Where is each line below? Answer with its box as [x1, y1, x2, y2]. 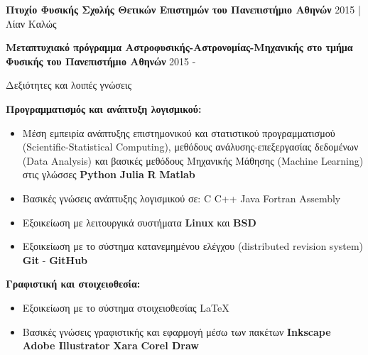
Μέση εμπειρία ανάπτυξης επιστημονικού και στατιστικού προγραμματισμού [22, 125, 335, 140]
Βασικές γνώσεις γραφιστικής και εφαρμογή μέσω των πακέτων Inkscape [22, 324, 331, 339]
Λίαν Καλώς [6, 16, 57, 31]
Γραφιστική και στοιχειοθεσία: [6, 276, 141, 291]
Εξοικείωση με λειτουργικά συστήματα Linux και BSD [22, 214, 256, 229]
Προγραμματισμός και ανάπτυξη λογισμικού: [6, 101, 202, 116]
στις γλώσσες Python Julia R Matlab [22, 167, 195, 182]
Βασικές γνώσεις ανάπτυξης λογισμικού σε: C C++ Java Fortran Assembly [22, 190, 341, 205]
